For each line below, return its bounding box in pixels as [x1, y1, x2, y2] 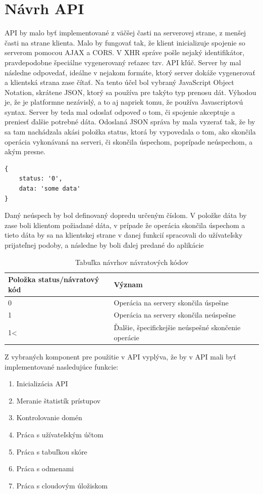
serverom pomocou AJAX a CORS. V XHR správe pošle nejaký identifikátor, [5, 47, 245, 58]
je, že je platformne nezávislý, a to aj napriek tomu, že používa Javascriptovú [5, 97, 243, 107]
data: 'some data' [19, 185, 81, 193]
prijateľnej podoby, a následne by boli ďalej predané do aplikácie [5, 240, 204, 250]
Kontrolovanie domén [16, 412, 82, 423]
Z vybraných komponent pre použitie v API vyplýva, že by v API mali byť [5, 351, 236, 362]
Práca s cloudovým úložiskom [16, 480, 108, 490]
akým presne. [5, 146, 46, 157]
